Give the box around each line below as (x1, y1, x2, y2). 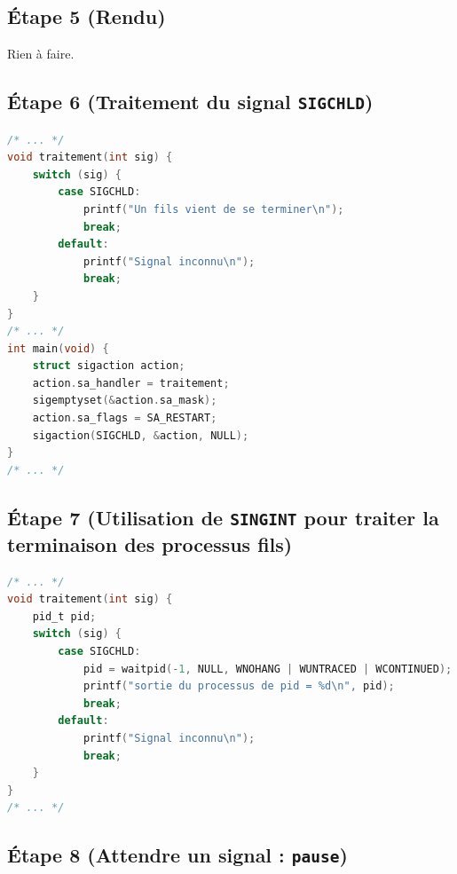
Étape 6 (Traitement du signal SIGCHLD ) (7, 88, 374, 115)
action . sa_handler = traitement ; (32, 376, 230, 390)
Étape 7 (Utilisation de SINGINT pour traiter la (7, 503, 439, 531)
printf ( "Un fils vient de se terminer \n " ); (83, 202, 344, 216)
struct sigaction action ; (32, 359, 185, 373)
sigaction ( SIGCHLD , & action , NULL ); (32, 429, 249, 442)
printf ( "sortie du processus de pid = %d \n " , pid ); (83, 680, 395, 693)
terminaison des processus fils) (7, 530, 293, 557)
